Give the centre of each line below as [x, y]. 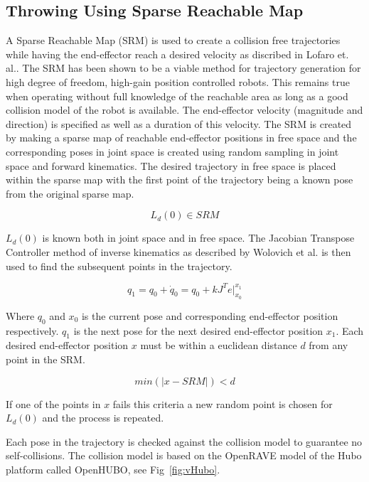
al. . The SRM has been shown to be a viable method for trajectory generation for [183, 68]
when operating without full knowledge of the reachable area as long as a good [177, 96]
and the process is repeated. [103, 418]
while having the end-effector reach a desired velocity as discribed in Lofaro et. [177, 54]
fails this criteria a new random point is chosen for [223, 403]
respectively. [32, 330]
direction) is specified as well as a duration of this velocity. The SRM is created [179, 123]
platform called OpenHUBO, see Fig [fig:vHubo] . [113, 469]
